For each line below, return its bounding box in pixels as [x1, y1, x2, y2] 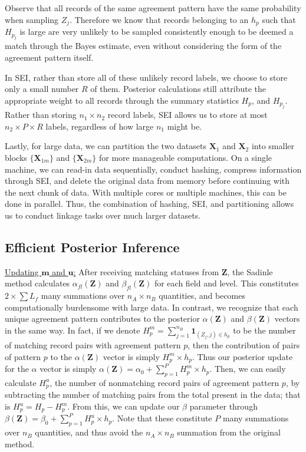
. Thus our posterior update [192, 350, 293, 362]
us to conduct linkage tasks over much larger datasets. [5, 209, 201, 221]
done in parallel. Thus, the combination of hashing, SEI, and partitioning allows [5, 197, 294, 210]
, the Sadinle [227, 265, 273, 278]
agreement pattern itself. [5, 51, 94, 64]
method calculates [5, 277, 70, 289]
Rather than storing [5, 108, 77, 121]
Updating [5, 265, 39, 278]
